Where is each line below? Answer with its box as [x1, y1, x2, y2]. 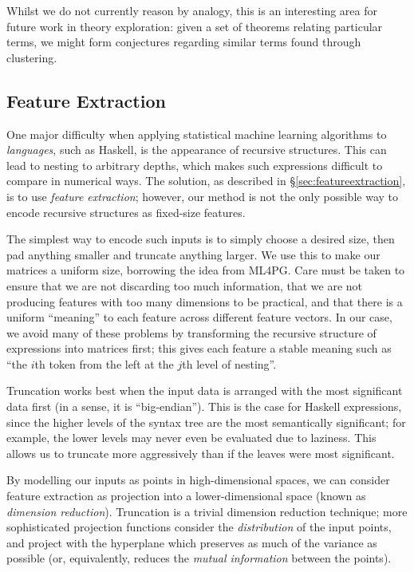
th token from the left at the [34, 355, 174, 372]
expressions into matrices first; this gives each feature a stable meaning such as [6, 340, 392, 357]
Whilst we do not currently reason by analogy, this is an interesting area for [6, 2, 377, 18]
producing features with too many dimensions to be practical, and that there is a [6, 293, 403, 310]
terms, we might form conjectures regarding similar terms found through [6, 34, 361, 50]
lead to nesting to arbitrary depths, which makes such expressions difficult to [6, 156, 383, 173]
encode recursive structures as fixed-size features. [6, 203, 246, 220]
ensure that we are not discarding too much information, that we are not [6, 277, 363, 294]
